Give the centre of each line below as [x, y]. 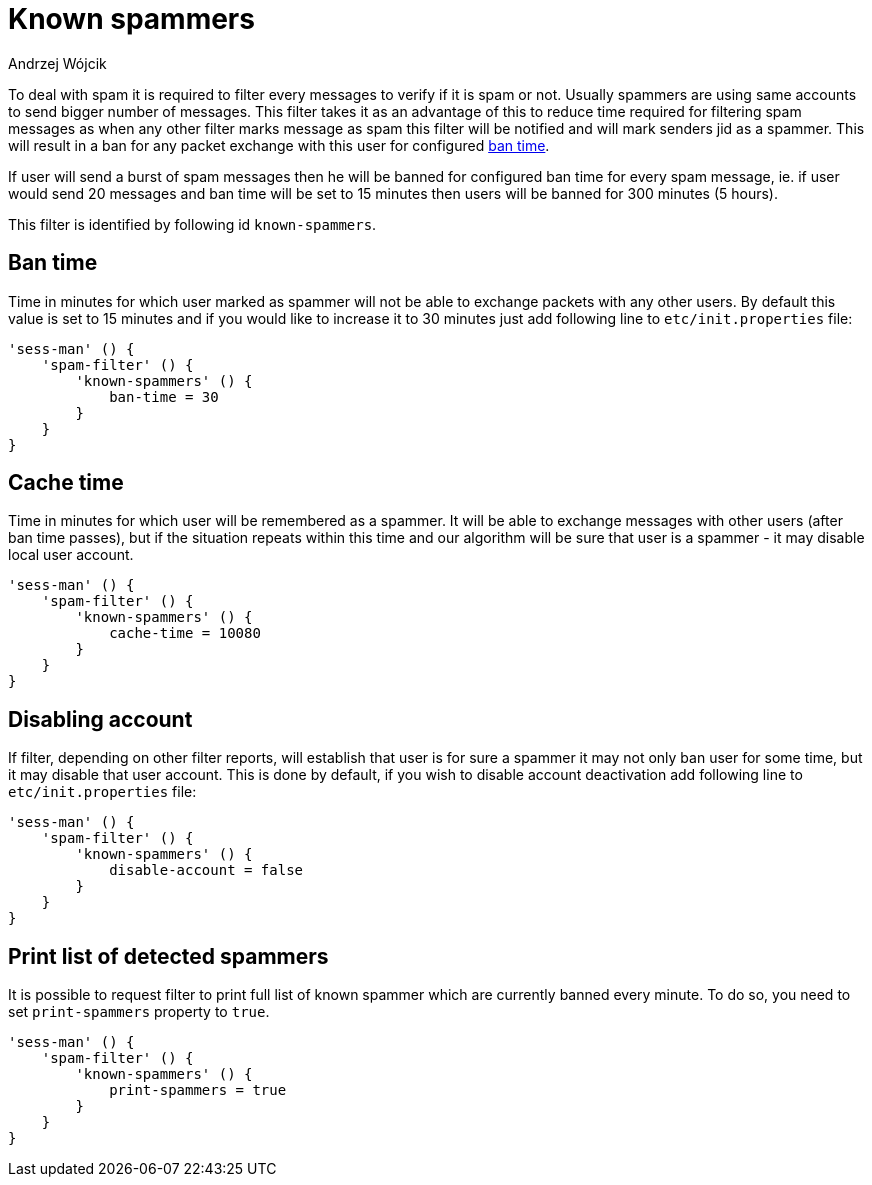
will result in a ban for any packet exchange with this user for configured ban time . [279, 145]
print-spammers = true [198, 1090]
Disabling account [100, 719]
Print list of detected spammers [168, 956]
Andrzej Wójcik [57, 63]
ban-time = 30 [164, 396]
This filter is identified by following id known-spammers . [192, 224]
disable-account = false [206, 870]
